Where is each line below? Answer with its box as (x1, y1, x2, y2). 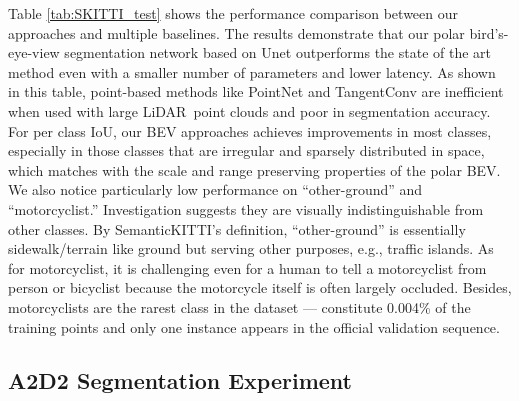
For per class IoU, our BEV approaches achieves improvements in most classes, (8, 120, 492, 141)
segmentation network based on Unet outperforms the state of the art (64, 42, 492, 63)
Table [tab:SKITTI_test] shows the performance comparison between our (8, 3, 459, 23)
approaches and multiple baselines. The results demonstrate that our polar (8, 22, 465, 43)
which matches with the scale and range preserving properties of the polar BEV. (8, 159, 501, 180)
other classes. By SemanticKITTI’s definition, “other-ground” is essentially (8, 218, 466, 239)
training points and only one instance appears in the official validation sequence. (8, 316, 500, 337)
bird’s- (469, 22, 509, 43)
